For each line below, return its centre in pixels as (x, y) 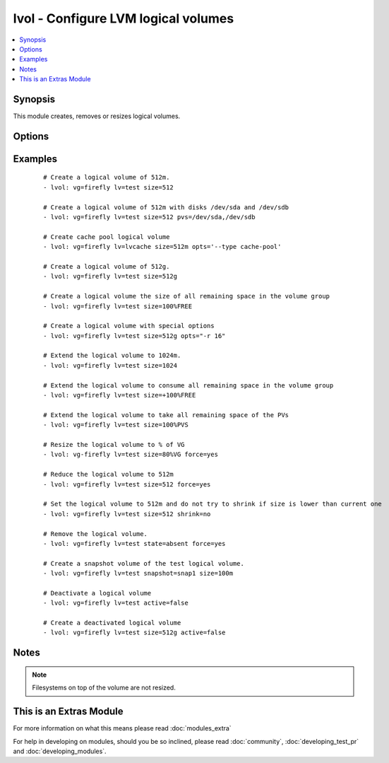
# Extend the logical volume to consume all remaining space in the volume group (188, 385)
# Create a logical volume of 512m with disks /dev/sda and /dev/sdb (166, 207)
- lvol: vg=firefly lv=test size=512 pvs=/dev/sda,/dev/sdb (149, 217)
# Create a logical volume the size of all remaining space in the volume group (187, 296)
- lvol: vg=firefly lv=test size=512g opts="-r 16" (134, 336)
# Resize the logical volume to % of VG (114, 444)
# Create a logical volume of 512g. (107, 266)
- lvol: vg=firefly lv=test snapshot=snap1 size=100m (138, 573)
